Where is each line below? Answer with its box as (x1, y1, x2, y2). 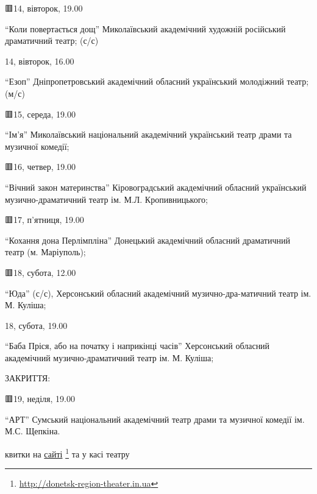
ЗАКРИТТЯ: (5, 372, 51, 384)
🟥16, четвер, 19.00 (5, 160, 76, 173)
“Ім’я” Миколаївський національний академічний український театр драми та (5, 128, 292, 141)
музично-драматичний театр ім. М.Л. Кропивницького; (5, 192, 208, 205)
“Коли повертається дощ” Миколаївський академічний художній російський (5, 22, 286, 35)
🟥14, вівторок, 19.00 (5, 2, 83, 14)
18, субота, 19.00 (5, 319, 68, 331)
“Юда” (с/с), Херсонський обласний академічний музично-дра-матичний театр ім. (5, 286, 312, 299)
